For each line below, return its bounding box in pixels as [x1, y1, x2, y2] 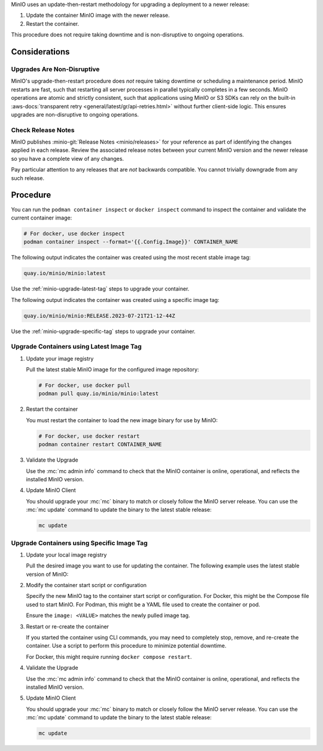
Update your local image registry [26, 551, 107, 558]
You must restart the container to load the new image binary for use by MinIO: [26, 416, 218, 424]
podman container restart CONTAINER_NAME [38, 441, 162, 448]
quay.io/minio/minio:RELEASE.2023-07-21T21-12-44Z [23, 312, 176, 319]
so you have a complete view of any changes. [11, 155, 124, 162]
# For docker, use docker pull [38, 382, 131, 389]
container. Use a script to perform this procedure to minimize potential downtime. [26, 642, 227, 649]
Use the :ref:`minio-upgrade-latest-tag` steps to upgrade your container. [11, 285, 190, 292]
